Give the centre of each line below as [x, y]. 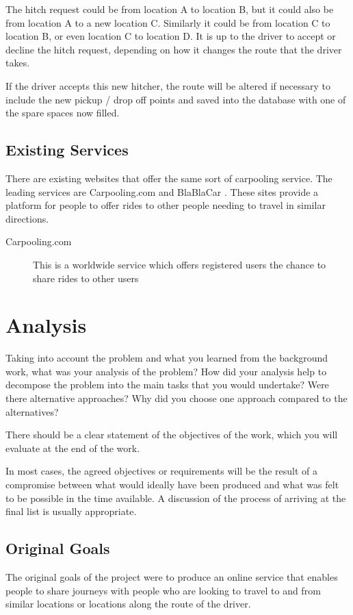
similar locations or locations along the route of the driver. [128, 604]
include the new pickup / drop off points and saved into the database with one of [176, 99]
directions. [27, 218]
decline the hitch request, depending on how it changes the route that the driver [174, 49]
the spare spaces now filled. [63, 113]
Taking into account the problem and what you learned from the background [167, 358]
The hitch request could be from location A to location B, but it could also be [170, 9]
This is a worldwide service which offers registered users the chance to [180, 264]
